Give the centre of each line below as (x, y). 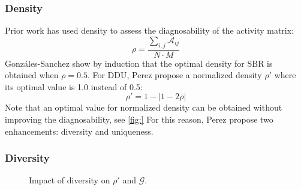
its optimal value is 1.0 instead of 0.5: (74, 86)
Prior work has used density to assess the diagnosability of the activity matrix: (150, 30)
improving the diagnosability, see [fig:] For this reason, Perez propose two (139, 119)
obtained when (32, 75)
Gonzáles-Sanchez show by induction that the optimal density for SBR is (139, 63)
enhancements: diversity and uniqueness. (79, 131)
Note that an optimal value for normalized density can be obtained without (144, 107)
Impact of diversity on (70, 180)
